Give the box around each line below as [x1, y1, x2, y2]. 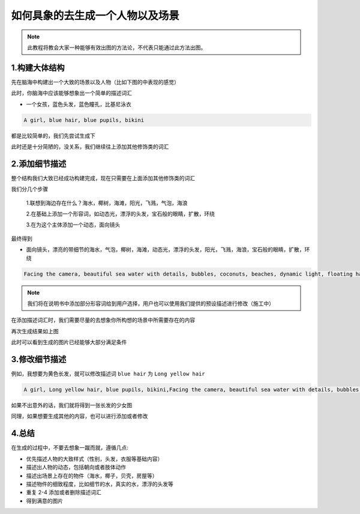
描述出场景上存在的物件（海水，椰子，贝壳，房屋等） [26, 472, 158, 479]
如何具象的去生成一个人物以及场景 [11, 9, 180, 22]
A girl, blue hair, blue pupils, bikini [23, 116, 144, 123]
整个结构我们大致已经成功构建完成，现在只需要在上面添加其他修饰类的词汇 [11, 174, 195, 181]
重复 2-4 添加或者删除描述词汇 [26, 489, 101, 496]
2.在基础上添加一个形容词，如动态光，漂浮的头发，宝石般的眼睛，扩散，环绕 [26, 210, 215, 217]
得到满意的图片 [26, 497, 63, 504]
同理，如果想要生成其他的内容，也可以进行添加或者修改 [11, 413, 148, 420]
